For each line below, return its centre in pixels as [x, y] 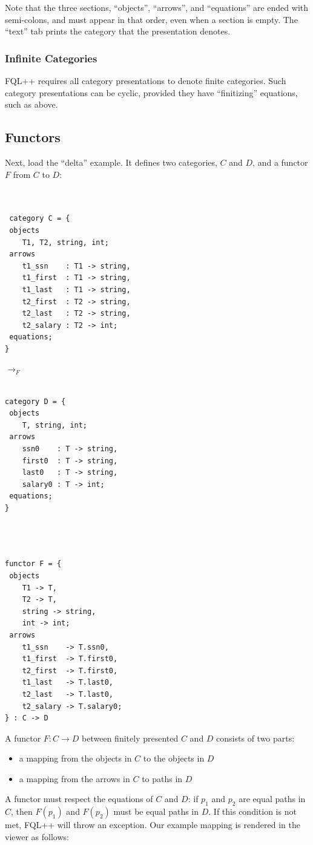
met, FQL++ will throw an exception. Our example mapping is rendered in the [153, 825]
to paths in [162, 778]
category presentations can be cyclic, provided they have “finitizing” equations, [151, 92]
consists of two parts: [255, 738]
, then [22, 811]
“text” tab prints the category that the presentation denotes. [118, 31]
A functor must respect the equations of [79, 799]
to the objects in [174, 758]
